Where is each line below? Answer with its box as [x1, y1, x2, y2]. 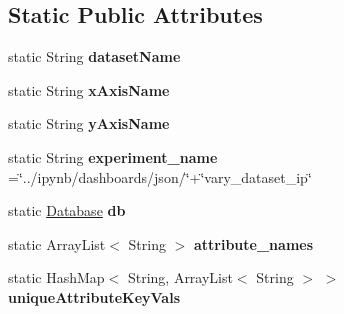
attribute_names [193, 233, 314, 254]
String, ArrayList [127, 267, 233, 288]
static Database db [8, 200, 126, 221]
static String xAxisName [8, 79, 170, 100]
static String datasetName [8, 46, 181, 67]
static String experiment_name [8, 146, 218, 167]
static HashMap [8, 267, 105, 288]
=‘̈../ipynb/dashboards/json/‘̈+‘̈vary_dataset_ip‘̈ [8, 166, 312, 187]
